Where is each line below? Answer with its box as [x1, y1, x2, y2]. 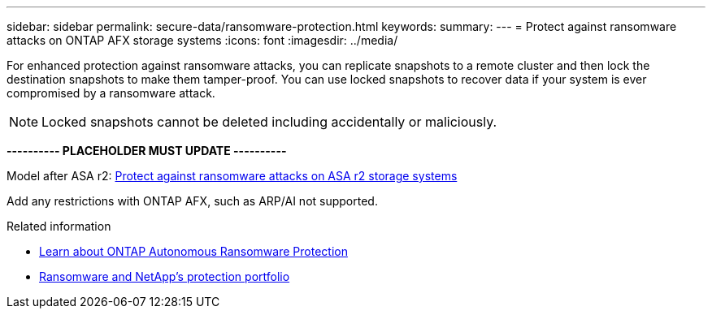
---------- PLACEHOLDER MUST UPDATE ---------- [7, 144, 287, 157]
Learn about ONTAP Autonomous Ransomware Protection [39, 244, 348, 258]
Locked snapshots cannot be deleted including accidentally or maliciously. [41, 114, 497, 130]
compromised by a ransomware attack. [7, 86, 215, 100]
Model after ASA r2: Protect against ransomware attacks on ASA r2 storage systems [7, 169, 458, 183]
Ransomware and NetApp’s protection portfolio [39, 270, 290, 283]
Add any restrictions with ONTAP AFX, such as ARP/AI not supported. [7, 194, 378, 208]
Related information [7, 219, 111, 233]
